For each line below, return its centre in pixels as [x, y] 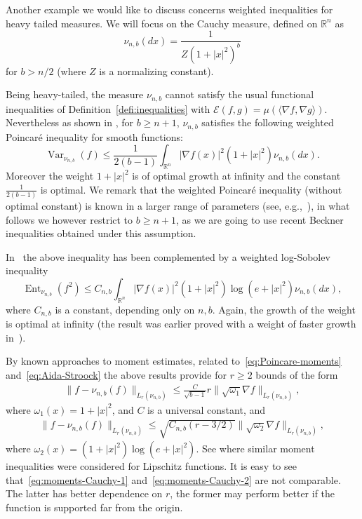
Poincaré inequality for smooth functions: [94, 136]
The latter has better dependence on [84, 493]
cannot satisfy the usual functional [240, 94]
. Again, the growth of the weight [284, 309]
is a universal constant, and [207, 409]
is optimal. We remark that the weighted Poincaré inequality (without [191, 189]
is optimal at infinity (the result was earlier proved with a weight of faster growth [181, 324]
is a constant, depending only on [125, 309]
